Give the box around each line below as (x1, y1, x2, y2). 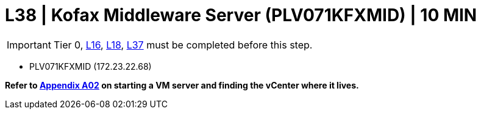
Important (7, 38, 51, 51)
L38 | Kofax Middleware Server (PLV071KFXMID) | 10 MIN (5, 5, 477, 25)
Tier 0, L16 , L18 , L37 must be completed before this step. (53, 38, 313, 51)
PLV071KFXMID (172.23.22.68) (29, 61, 152, 72)
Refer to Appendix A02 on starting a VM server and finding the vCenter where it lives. (5, 79, 359, 90)
